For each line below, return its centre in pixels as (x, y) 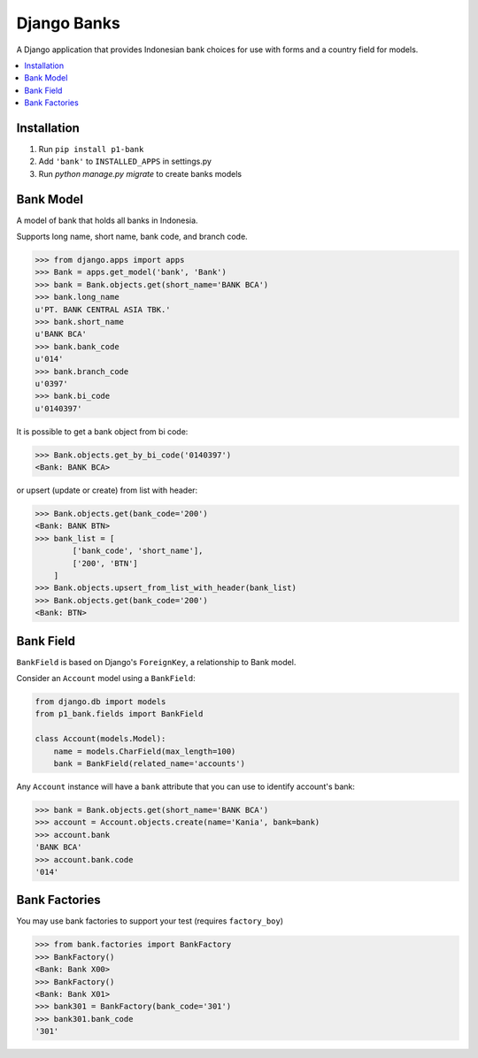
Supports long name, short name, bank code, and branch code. (132, 237)
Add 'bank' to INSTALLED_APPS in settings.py (125, 161)
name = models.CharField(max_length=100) (145, 751)
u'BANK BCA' (61, 334)
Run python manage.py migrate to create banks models (140, 173)
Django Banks (69, 23)
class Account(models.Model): (100, 739)
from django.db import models (100, 702)
